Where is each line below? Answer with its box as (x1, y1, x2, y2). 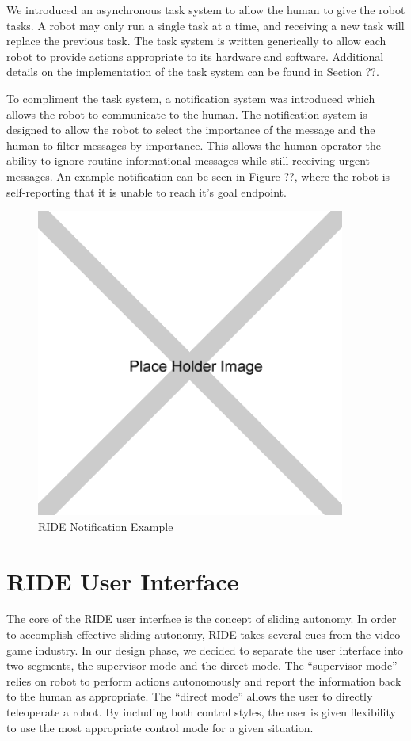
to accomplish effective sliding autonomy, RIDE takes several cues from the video (6, 626, 401, 643)
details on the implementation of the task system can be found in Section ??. (6, 63, 379, 80)
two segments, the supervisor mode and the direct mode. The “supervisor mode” (6, 657, 398, 674)
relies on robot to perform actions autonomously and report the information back (6, 672, 401, 689)
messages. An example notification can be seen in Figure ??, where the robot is (6, 167, 390, 184)
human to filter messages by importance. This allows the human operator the (6, 136, 382, 153)
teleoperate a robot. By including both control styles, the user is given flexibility (6, 704, 396, 720)
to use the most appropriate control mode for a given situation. (6, 719, 314, 735)
